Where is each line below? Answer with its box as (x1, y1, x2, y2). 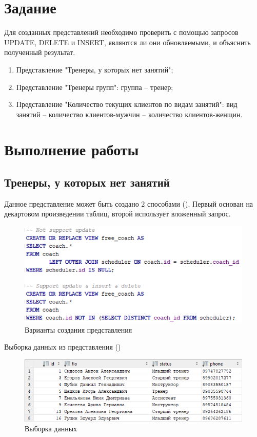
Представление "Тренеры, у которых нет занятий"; (16, 64, 173, 75)
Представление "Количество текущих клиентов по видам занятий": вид (16, 99, 238, 110)
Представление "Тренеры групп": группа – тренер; (16, 81, 173, 92)
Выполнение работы (4, 139, 139, 160)
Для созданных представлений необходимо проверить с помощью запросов (4, 27, 239, 38)
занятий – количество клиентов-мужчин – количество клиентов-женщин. (16, 108, 243, 119)
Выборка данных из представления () (4, 341, 121, 352)
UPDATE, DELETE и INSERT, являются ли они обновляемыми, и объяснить (4, 37, 251, 47)
